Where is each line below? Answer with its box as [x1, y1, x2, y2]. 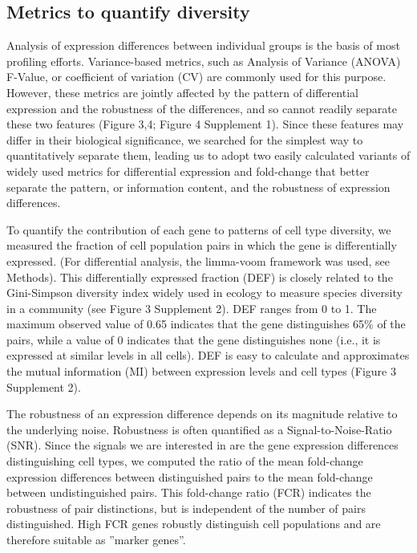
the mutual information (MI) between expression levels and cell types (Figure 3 [6, 363, 396, 380]
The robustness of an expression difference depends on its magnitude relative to [6, 405, 398, 422]
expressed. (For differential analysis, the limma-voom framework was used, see [6, 252, 391, 269]
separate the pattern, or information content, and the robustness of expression [6, 178, 391, 195]
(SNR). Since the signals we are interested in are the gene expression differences [6, 437, 399, 453]
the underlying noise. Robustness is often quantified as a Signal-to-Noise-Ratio [6, 421, 392, 437]
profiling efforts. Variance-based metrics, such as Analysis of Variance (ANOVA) [6, 52, 401, 69]
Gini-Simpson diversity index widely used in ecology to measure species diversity [6, 284, 403, 301]
